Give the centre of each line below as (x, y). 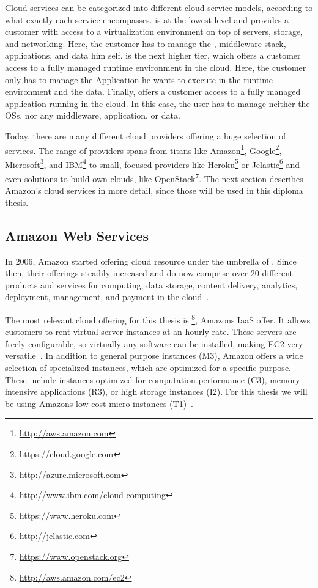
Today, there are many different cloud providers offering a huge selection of (146, 135)
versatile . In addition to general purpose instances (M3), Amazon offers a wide (154, 355)
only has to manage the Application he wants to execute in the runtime (139, 79)
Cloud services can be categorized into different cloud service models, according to (159, 7)
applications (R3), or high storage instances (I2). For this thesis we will (174, 391)
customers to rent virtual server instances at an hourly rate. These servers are (151, 332)
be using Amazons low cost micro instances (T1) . (99, 403)
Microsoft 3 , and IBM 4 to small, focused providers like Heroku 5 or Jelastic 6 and (153, 163)
